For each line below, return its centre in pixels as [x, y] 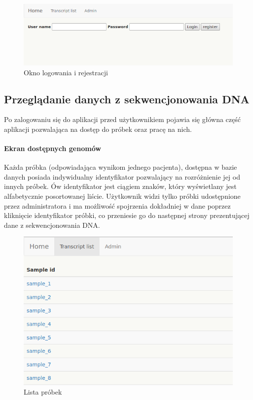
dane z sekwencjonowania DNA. [52, 225]
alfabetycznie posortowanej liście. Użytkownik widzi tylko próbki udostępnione [122, 196]
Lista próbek [43, 392]
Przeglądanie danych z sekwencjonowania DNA [127, 99]
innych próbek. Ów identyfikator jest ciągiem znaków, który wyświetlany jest [120, 186]
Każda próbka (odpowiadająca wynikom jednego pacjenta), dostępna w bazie [121, 167]
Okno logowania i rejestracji [66, 72]
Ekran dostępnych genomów [53, 148]
